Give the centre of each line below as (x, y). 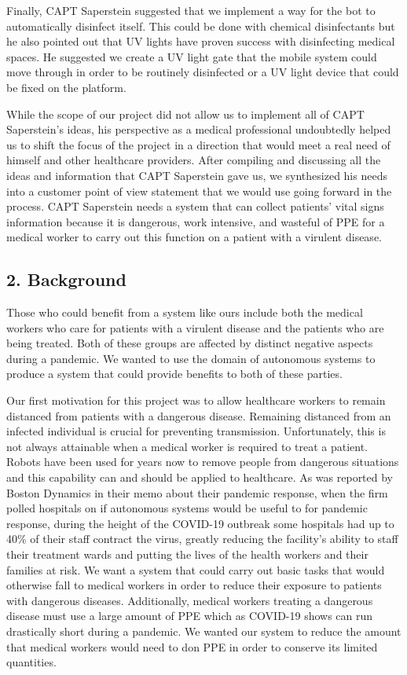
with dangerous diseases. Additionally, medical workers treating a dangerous (190, 600)
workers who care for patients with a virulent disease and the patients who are (195, 327)
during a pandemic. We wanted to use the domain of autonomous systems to (191, 358)
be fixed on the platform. (66, 87)
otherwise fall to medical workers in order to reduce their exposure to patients (194, 585)
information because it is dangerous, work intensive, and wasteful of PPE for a (196, 221)
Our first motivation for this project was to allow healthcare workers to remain (196, 400)
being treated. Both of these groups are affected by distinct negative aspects (190, 343)
